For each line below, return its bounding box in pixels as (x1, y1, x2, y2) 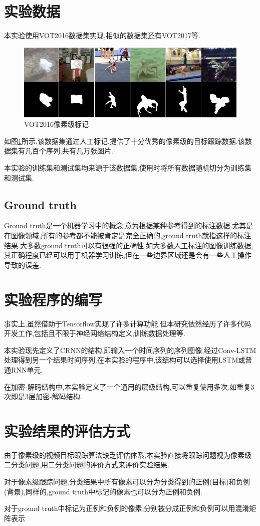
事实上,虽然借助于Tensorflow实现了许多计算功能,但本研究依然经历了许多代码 (4, 318, 251, 328)
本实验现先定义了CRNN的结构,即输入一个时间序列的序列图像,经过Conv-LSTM (4, 344, 256, 355)
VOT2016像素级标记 (24, 119, 89, 129)
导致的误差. (4, 259, 41, 270)
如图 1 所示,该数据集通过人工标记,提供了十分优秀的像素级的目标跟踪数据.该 (4, 135, 245, 146)
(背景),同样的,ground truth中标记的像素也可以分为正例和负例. (4, 486, 203, 496)
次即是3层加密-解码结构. (4, 391, 82, 402)
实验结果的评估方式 (4, 420, 131, 441)
